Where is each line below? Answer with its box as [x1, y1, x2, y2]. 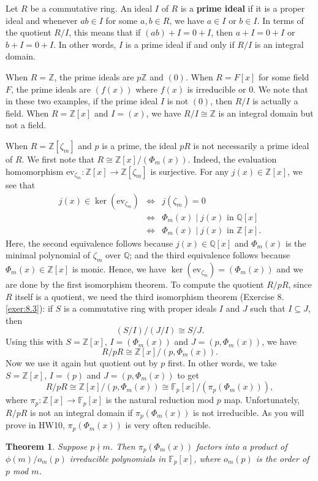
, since [288, 278, 312, 291]
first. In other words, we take [167, 356, 277, 369]
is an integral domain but [218, 106, 314, 119]
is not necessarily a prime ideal [193, 139, 309, 152]
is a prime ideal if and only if [125, 37, 235, 50]
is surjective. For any [150, 164, 229, 177]
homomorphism [6, 164, 64, 177]
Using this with [6, 335, 63, 348]
